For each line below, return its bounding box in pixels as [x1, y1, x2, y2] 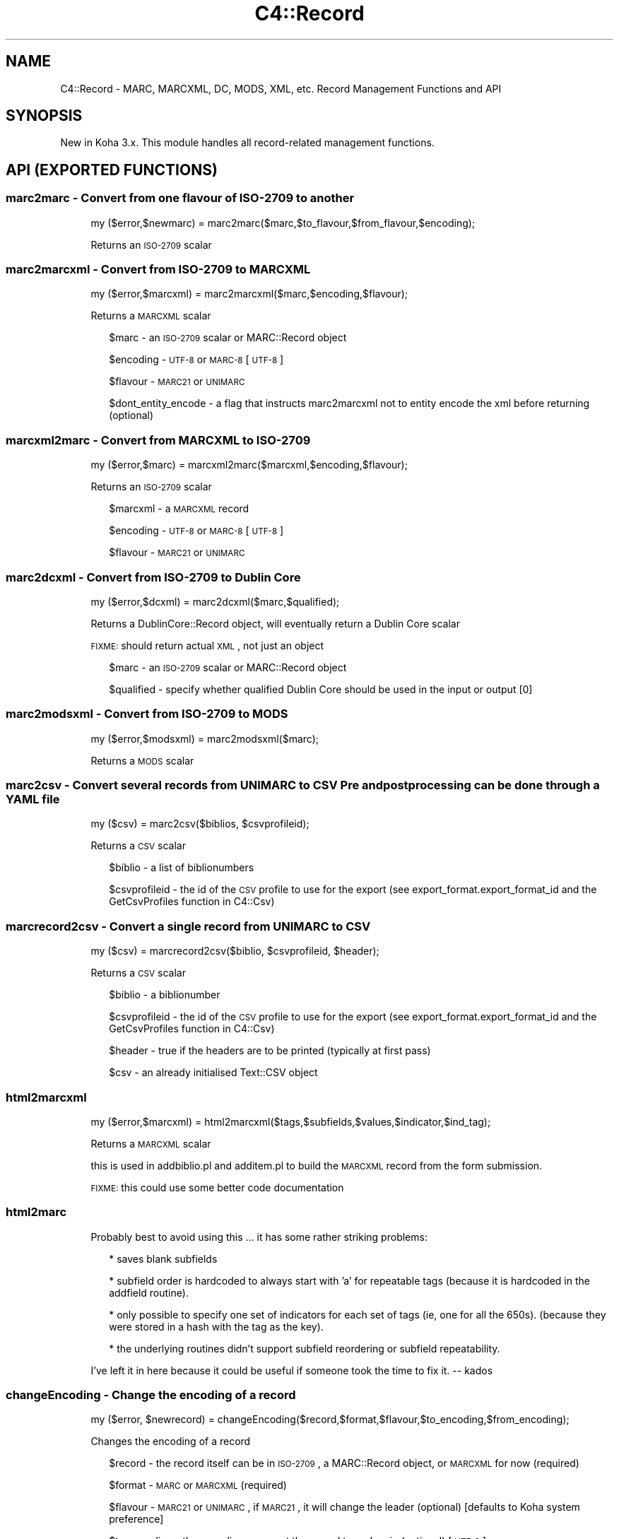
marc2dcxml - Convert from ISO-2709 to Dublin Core [6, 570, 301, 584]
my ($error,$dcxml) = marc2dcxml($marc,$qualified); [90, 595, 340, 608]
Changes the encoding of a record [90, 1435, 251, 1448]
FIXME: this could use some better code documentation [90, 1181, 344, 1193]
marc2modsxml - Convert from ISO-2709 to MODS [6, 707, 288, 721]
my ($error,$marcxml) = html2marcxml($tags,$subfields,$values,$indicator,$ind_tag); [90, 1115, 491, 1128]
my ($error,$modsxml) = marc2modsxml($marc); [90, 732, 319, 745]
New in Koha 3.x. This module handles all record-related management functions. [60, 136, 435, 149]
